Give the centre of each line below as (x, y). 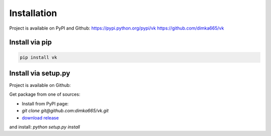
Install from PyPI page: (45, 103)
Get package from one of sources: (45, 94)
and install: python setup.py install (45, 127)
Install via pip (31, 42)
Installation (33, 13)
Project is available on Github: (40, 85)
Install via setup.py (40, 73)
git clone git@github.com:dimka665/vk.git (65, 111)
